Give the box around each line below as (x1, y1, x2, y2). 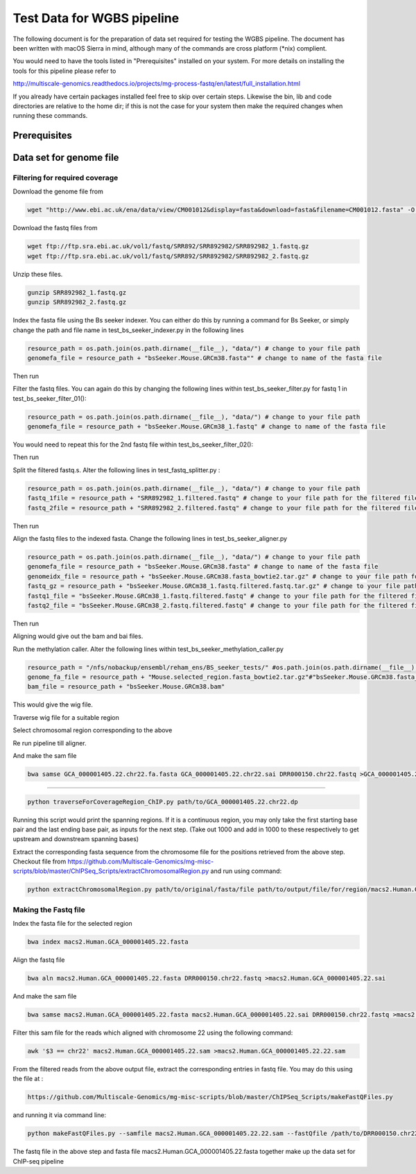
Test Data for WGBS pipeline (12, 10, 180, 26)
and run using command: (210, 867, 282, 875)
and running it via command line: (12, 1111, 107, 1119)
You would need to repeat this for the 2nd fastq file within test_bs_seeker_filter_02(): (12, 440, 253, 449)
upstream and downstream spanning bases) (12, 835, 139, 843)
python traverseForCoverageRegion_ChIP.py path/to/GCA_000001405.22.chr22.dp (27, 797, 298, 806)
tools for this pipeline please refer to (12, 67, 116, 75)
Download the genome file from (12, 187, 103, 196)
